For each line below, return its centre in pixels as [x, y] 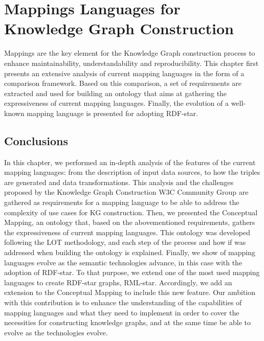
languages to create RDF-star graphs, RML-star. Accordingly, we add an [118, 282]
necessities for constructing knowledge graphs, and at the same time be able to [127, 322]
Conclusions [36, 140]
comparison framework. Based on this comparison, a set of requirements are [123, 83]
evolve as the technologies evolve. [56, 332]
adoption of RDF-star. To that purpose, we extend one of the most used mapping [132, 272]
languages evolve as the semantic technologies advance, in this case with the [123, 262]
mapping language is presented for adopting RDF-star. [112, 113]
